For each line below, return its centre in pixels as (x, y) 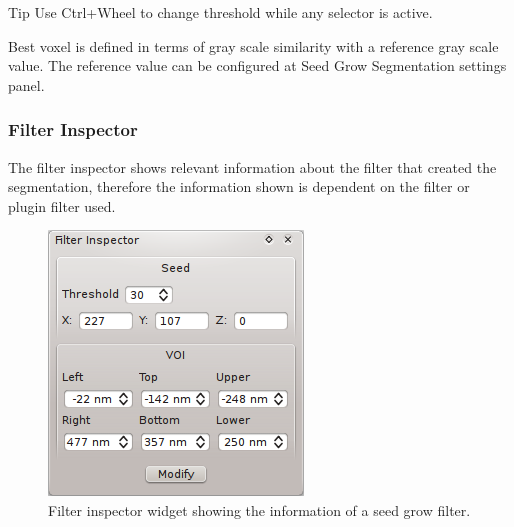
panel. (26, 84)
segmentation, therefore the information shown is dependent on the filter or (239, 186)
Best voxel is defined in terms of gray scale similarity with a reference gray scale (253, 45)
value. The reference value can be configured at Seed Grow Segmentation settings (257, 65)
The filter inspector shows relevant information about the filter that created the (252, 166)
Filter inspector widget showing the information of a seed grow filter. (259, 509)
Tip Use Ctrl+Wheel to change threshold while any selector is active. (220, 12)
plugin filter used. (62, 205)
